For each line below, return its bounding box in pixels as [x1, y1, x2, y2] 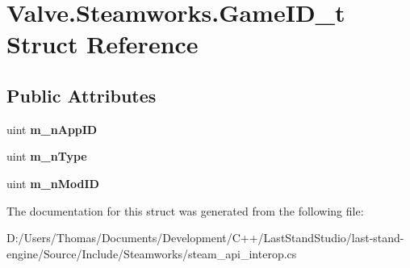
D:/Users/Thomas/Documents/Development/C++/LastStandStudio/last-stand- [6, 229, 404, 246]
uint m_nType [6, 148, 87, 165]
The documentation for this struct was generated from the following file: [6, 202, 364, 219]
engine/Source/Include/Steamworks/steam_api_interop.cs [6, 245, 297, 262]
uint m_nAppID [6, 120, 98, 137]
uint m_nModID [6, 174, 99, 191]
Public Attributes [6, 82, 157, 107]
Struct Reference [6, 27, 199, 61]
